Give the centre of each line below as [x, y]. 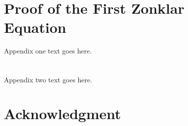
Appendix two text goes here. [48, 80]
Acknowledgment [62, 113]
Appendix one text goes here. [48, 51]
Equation [35, 27]
